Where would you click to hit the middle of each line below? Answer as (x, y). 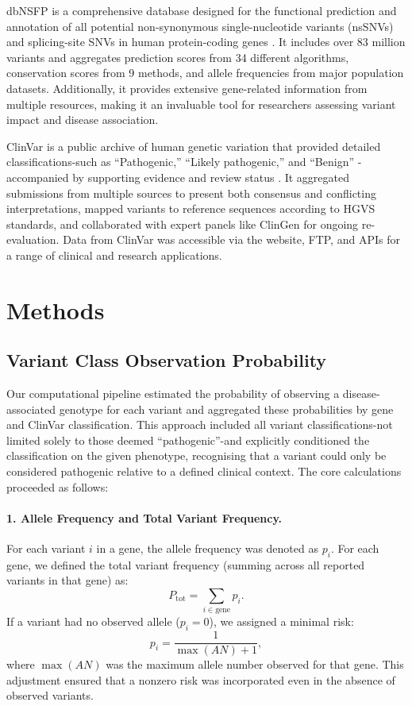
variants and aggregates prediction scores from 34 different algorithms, (178, 57)
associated (31, 409)
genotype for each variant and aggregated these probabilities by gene (226, 409)
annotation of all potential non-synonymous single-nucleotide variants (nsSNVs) (200, 26)
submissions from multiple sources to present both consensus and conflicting (191, 193)
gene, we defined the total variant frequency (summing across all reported (186, 564)
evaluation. (33, 239)
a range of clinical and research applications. (114, 255)
